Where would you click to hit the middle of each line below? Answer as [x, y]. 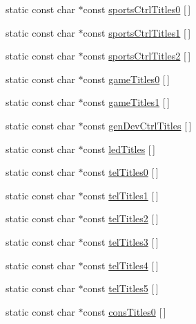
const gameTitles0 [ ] [126, 79]
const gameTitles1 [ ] [126, 102]
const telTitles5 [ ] [121, 288]
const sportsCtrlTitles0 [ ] [137, 9]
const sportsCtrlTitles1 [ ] [137, 32]
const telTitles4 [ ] [121, 265]
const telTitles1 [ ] [121, 195]
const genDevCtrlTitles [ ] [137, 125]
